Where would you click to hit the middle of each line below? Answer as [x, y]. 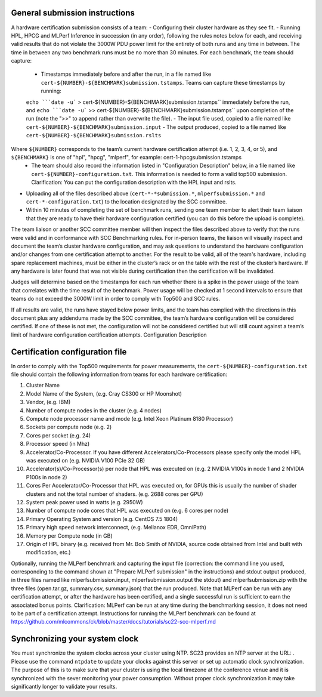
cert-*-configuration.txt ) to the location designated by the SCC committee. [126, 201]
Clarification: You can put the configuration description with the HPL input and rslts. [134, 183]
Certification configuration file [69, 352]
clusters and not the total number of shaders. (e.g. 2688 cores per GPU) [114, 494]
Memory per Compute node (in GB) [69, 536]
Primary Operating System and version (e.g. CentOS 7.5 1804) [102, 519]
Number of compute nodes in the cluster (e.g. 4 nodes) [94, 410]
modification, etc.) [48, 553]
